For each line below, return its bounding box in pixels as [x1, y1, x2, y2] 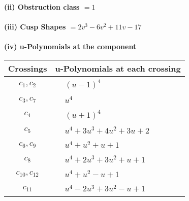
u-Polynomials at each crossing [55, 62, 181, 74]
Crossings [8, 62, 47, 74]
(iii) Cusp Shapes [4, 21, 66, 32]
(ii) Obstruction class [4, 2, 80, 12]
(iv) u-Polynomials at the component [4, 41, 137, 52]
